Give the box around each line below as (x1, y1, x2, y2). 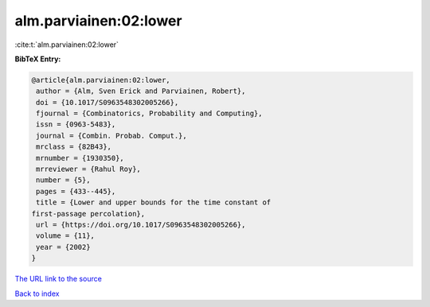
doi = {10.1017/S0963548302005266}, (36, 98, 179, 107)
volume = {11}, (36, 231, 96, 240)
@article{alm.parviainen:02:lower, (31, 76, 170, 84)
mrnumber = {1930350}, (36, 153, 125, 162)
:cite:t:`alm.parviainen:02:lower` (14, 40, 119, 49)
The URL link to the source (14, 274, 103, 284)
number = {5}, (36, 176, 91, 185)
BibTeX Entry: (14, 54, 61, 64)
